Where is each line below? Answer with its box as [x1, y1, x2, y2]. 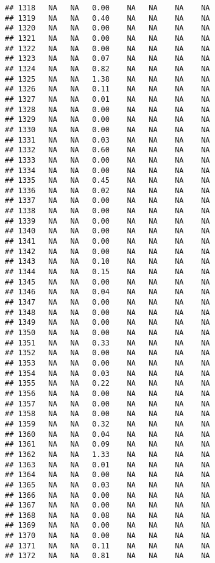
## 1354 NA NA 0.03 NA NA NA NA [5, 369, 210, 378]
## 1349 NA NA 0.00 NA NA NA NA [5, 318, 210, 327]
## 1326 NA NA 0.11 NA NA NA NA [5, 85, 210, 94]
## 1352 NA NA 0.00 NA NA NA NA [5, 349, 210, 358]
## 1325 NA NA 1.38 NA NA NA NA [5, 74, 210, 83]
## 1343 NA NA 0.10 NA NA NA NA [5, 257, 210, 266]
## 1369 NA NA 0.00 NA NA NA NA [5, 521, 210, 530]
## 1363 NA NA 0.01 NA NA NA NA [5, 460, 210, 469]
